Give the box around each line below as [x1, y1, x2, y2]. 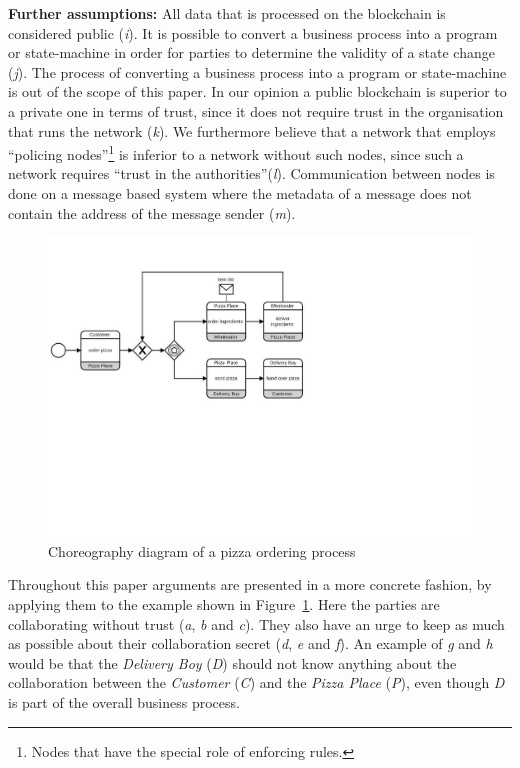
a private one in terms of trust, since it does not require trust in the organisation [8, 100, 504, 121]
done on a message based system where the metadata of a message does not [8, 183, 472, 203]
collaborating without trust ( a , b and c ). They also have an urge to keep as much [8, 613, 505, 634]
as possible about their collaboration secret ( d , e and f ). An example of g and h [8, 633, 493, 654]
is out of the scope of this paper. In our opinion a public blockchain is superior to [8, 81, 507, 102]
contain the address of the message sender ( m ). [8, 202, 296, 223]
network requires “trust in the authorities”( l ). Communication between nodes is [8, 163, 495, 184]
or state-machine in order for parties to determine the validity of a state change [8, 42, 495, 63]
